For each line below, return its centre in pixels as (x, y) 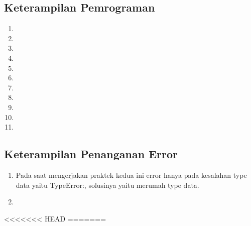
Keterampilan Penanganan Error (91, 154)
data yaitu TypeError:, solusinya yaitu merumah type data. (107, 185)
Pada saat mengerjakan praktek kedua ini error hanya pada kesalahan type (131, 175)
